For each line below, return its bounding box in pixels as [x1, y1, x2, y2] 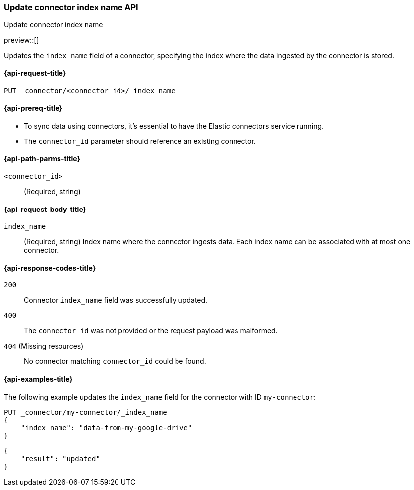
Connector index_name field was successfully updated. [24, 296, 208, 305]
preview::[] [4, 36, 39, 45]
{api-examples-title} [4, 375, 73, 384]
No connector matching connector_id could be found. [24, 357, 206, 366]
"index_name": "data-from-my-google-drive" [20, 423, 192, 432]
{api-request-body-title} [4, 205, 87, 213]
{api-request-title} [4, 69, 66, 77]
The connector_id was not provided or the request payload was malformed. [24, 326, 278, 335]
